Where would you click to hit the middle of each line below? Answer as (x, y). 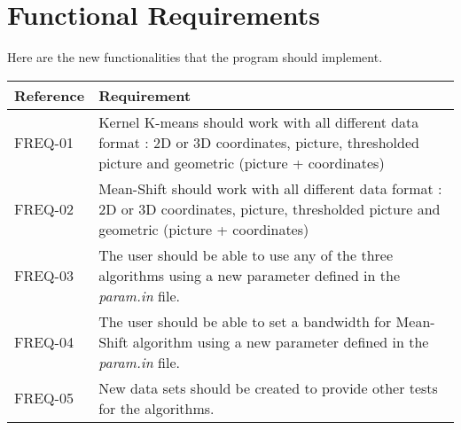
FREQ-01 (44, 142)
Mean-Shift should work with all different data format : (270, 188)
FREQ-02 (44, 208)
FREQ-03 (44, 275)
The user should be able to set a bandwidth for (245, 321)
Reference (50, 95)
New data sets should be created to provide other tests (268, 387)
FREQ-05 (44, 398)
